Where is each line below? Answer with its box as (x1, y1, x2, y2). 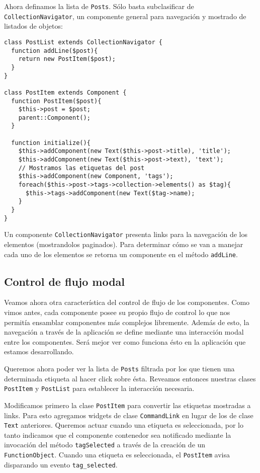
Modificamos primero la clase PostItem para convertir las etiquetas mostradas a (4, 400, 251, 410)
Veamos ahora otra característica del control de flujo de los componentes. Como (4, 297, 250, 307)
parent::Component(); (18, 114, 91, 121)
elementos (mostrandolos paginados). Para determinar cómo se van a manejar (4, 239, 243, 249)
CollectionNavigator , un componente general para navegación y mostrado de (4, 11, 246, 21)
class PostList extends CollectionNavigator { (4, 38, 162, 46)
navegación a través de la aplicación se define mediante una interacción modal (4, 327, 244, 337)
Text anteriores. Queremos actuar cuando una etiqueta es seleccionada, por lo (4, 420, 243, 430)
